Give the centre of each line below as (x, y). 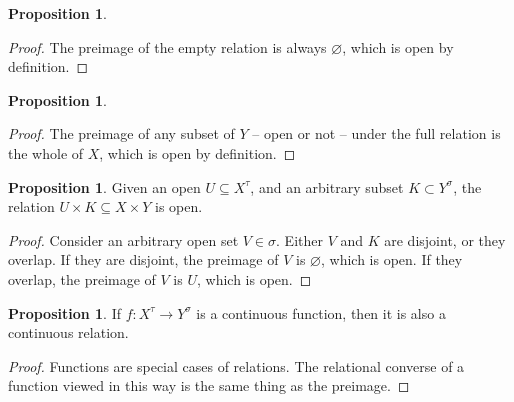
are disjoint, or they (445, 239)
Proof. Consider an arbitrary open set (123, 239)
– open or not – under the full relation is (376, 133)
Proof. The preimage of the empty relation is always (167, 46)
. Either (299, 239)
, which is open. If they (391, 259)
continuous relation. (68, 332)
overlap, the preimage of (82, 278)
